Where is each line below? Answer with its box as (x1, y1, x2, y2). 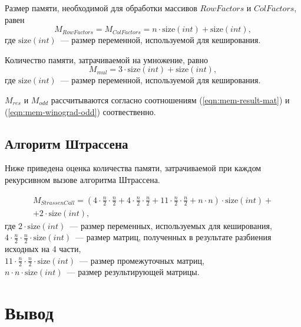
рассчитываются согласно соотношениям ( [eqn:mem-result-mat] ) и (51, 93, 290, 106)
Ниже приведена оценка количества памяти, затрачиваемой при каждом (5, 162, 262, 174)
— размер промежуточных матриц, (80, 254, 204, 266)
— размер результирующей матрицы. (67, 266, 200, 278)
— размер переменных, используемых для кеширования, (70, 219, 272, 231)
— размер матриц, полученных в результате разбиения (75, 231, 272, 243)
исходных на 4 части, (5, 243, 81, 255)
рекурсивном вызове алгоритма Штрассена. (5, 173, 160, 185)
